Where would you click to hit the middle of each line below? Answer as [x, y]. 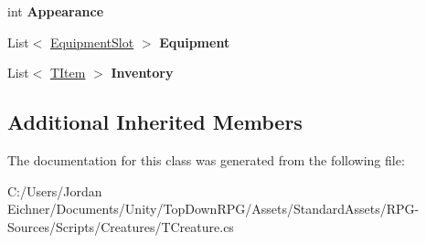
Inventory [142, 73]
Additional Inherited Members [155, 122]
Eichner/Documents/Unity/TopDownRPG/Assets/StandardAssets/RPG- [213, 209]
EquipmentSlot [92, 42]
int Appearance [56, 11]
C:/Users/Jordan [55, 190]
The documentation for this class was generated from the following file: [206, 159]
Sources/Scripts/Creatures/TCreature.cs [121, 226]
